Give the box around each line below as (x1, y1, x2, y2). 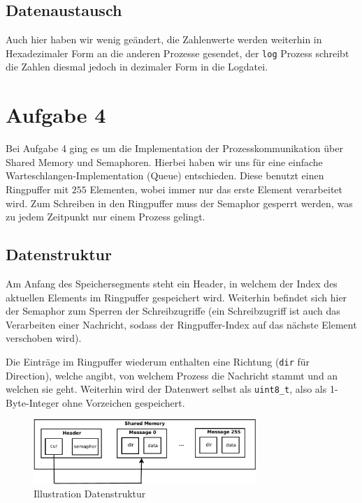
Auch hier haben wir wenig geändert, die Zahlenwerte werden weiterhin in (6, 32, 322, 47)
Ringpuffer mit (6, 181, 69, 196)
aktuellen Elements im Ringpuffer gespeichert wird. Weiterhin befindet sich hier (6, 290, 347, 304)
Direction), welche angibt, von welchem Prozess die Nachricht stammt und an (6, 368, 338, 382)
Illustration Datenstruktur (34, 486, 146, 501)
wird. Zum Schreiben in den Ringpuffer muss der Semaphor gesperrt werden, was (6, 195, 353, 210)
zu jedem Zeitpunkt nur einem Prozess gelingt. (6, 209, 205, 224)
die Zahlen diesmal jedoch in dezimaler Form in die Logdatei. (6, 59, 268, 74)
